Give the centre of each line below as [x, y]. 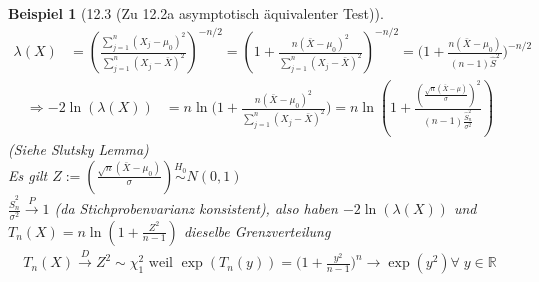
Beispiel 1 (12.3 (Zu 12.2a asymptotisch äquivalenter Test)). [196, 13]
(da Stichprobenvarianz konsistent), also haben [196, 208]
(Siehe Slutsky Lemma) [78, 148]
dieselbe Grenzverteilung [257, 230]
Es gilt [28, 174]
